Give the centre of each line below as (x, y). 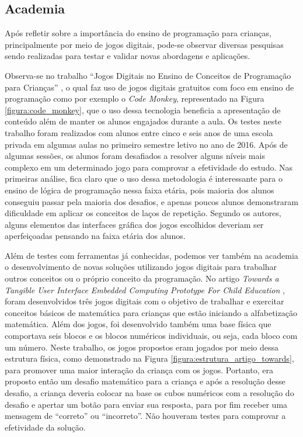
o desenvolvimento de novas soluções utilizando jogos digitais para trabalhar (141, 267)
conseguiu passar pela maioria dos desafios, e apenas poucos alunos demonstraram (151, 201)
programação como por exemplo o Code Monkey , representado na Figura (135, 98)
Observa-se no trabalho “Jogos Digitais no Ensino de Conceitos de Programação (148, 75)
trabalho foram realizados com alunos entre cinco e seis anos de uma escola (139, 132)
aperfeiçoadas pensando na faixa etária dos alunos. (95, 236)
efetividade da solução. (45, 427)
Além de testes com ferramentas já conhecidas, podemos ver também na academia (151, 255)
